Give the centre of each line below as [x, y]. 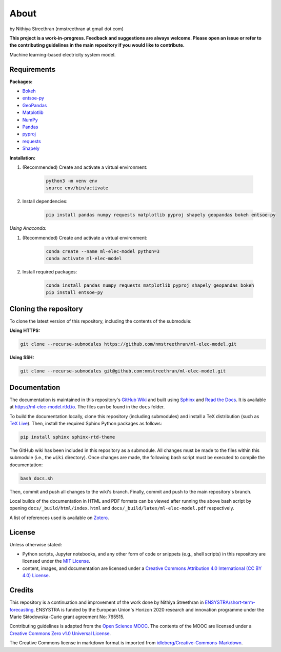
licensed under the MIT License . [56, 561]
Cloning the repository [46, 309]
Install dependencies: [45, 201]
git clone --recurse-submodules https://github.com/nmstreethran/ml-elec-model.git [128, 344]
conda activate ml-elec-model [84, 259]
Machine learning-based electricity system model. [63, 54]
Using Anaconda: [28, 228]
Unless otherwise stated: [36, 544]
